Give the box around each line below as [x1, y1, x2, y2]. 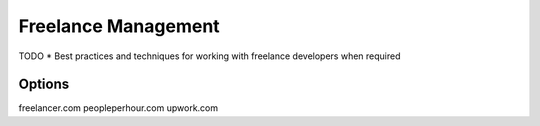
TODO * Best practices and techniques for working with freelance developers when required [18, 50, 401, 62]
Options [18, 76, 70, 93]
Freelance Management [18, 15, 220, 37]
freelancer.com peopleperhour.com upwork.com [18, 102, 219, 114]
